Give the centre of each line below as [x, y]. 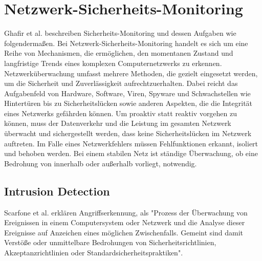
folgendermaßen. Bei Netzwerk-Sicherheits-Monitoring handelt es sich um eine [126, 43]
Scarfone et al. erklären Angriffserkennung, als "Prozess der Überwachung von [126, 212]
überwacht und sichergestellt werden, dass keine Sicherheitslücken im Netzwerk [128, 133]
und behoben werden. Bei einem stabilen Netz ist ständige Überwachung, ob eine [131, 153]
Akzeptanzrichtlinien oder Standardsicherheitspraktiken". [94, 253]
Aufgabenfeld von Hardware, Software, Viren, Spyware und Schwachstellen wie [127, 93]
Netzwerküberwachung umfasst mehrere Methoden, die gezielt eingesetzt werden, [131, 73]
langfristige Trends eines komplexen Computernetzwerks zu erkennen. [113, 63]
